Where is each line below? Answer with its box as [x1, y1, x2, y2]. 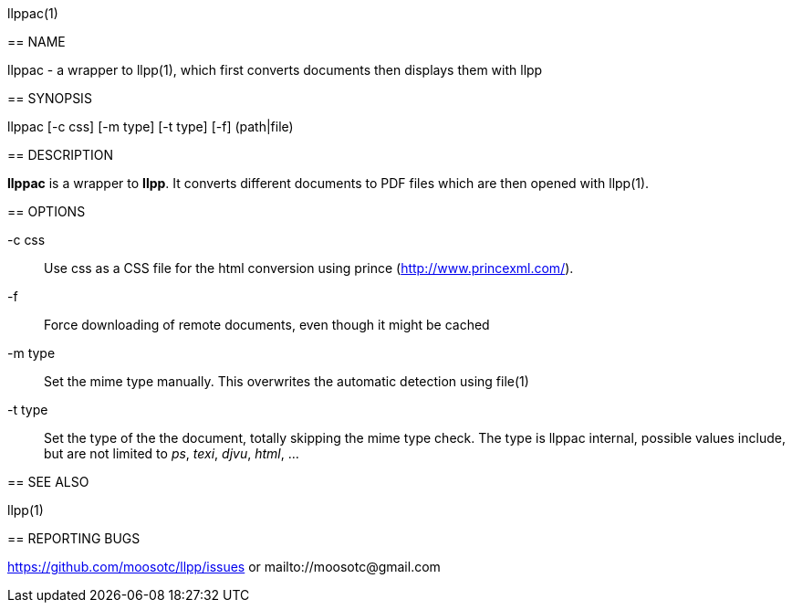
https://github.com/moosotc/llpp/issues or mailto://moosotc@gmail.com [7, 559, 441, 574]
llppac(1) [7, 5, 58, 21]
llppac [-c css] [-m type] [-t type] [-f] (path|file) [7, 119, 294, 134]
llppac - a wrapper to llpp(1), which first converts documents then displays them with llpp [7, 62, 543, 78]
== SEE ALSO [7, 474, 89, 489]
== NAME [7, 34, 66, 49]
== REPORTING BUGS [7, 531, 141, 546]
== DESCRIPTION [7, 147, 113, 163]
